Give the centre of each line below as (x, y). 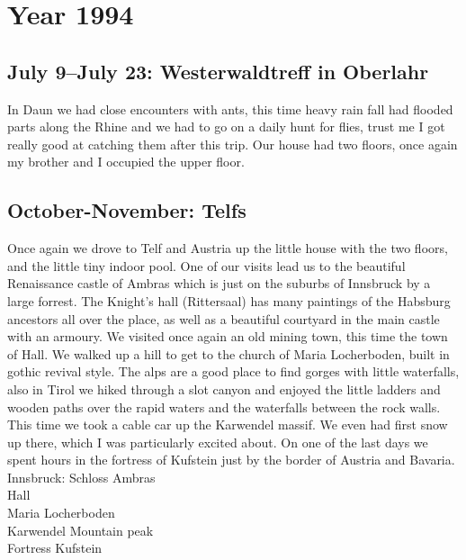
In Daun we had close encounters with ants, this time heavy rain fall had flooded (230, 108)
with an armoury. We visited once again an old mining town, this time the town (228, 336)
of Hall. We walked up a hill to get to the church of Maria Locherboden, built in (229, 353)
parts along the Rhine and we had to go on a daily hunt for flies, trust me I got (226, 126)
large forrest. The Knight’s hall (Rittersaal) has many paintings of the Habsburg (229, 300)
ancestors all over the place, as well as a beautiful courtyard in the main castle (224, 318)
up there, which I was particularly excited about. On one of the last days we (218, 442)
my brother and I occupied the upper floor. (126, 162)
